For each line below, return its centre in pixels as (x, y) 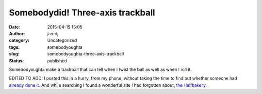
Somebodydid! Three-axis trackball (82, 13)
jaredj (53, 33)
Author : (17, 33)
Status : (16, 61)
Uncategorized (62, 40)
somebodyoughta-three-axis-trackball (86, 54)
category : (19, 40)
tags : (14, 47)
